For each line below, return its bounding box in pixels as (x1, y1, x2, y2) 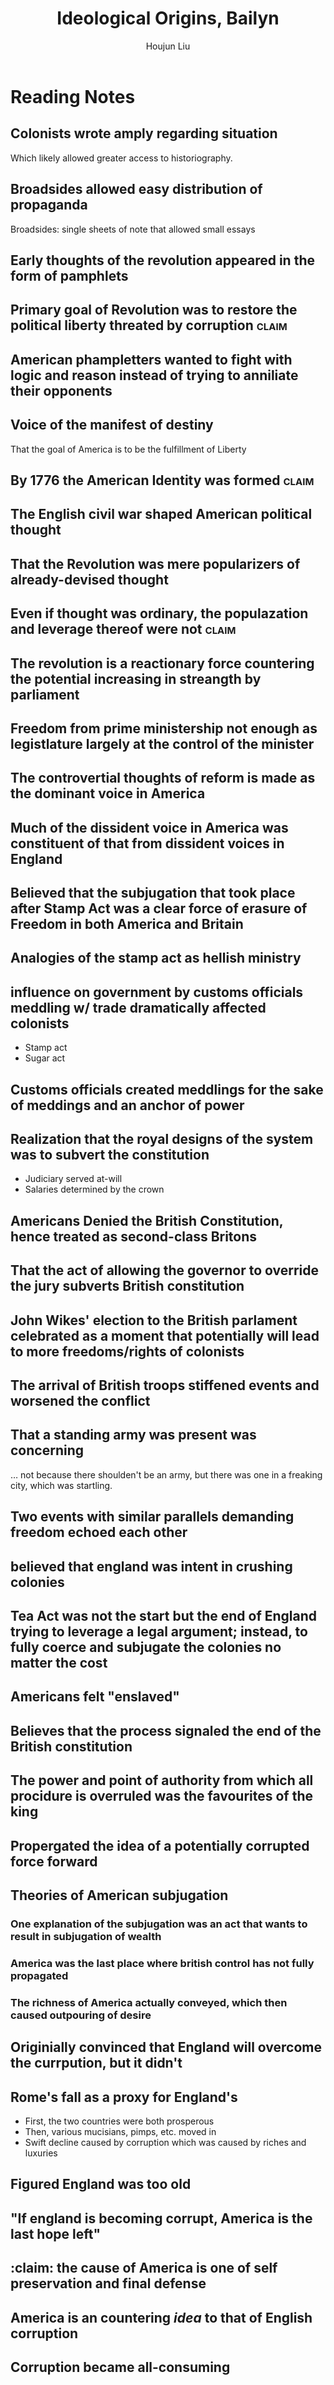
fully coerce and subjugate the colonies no (10, 1639, 282, 1656)
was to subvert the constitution (10, 1147, 210, 1164)
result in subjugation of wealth (10, 1929, 162, 1943)
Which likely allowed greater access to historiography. (10, 152, 233, 164)
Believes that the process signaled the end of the (10, 1722, 322, 1739)
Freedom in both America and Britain (10, 916, 244, 933)
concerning (10, 1442, 84, 1459)
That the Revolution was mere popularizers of (10, 555, 301, 572)
